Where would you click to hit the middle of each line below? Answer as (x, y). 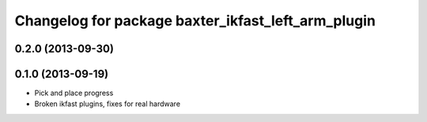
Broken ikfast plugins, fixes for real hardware (108, 104)
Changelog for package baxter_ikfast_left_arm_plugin (195, 21)
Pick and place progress (74, 93)
